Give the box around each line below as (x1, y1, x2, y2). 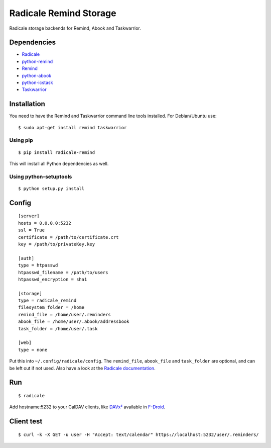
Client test (9, 417, 43, 426)
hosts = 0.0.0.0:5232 (18, 220, 71, 226)
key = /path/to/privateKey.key (18, 241, 95, 247)
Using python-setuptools (9, 173, 72, 180)
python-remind (22, 58, 53, 64)
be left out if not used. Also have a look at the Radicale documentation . (9, 365, 156, 371)
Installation (9, 100, 45, 108)
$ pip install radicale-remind (18, 149, 95, 155)
